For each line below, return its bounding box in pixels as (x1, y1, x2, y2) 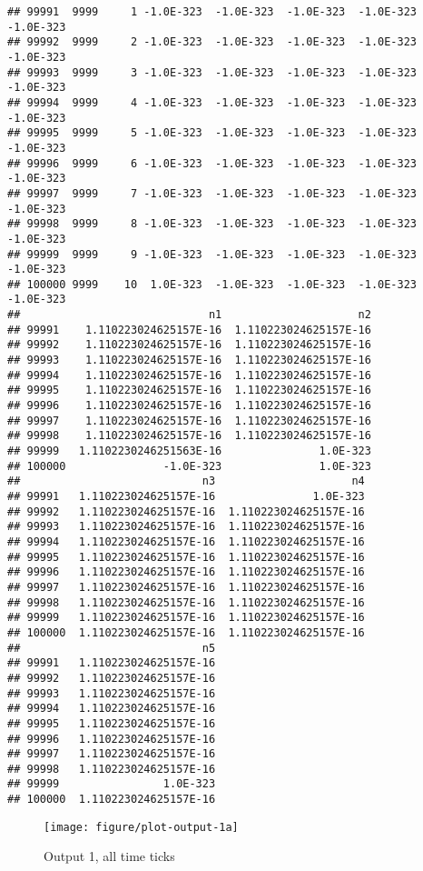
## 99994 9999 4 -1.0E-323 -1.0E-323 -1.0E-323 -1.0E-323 (7, 95, 418, 109)
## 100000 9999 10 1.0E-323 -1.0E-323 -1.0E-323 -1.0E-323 (7, 277, 418, 291)
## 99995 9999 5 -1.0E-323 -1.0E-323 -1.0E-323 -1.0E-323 (7, 126, 418, 140)
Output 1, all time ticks (44, 846, 175, 866)
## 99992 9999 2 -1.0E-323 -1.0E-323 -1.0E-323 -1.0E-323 (7, 35, 418, 49)
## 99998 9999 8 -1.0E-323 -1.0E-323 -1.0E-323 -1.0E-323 (7, 217, 418, 231)
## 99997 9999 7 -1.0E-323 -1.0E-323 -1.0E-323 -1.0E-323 (7, 186, 418, 200)
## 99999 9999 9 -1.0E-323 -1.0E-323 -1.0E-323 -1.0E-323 (7, 247, 418, 261)
